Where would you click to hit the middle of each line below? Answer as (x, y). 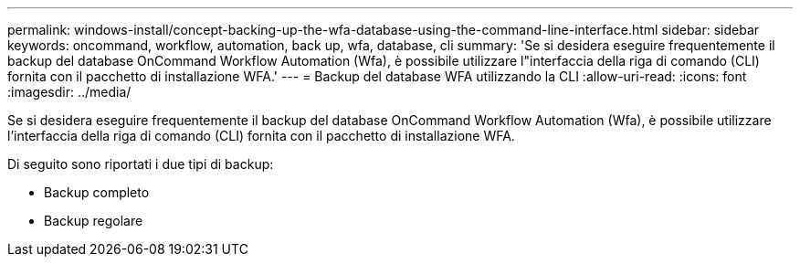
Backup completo (97, 192)
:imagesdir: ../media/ (69, 92)
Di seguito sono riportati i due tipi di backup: (141, 164)
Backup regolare (94, 221)
